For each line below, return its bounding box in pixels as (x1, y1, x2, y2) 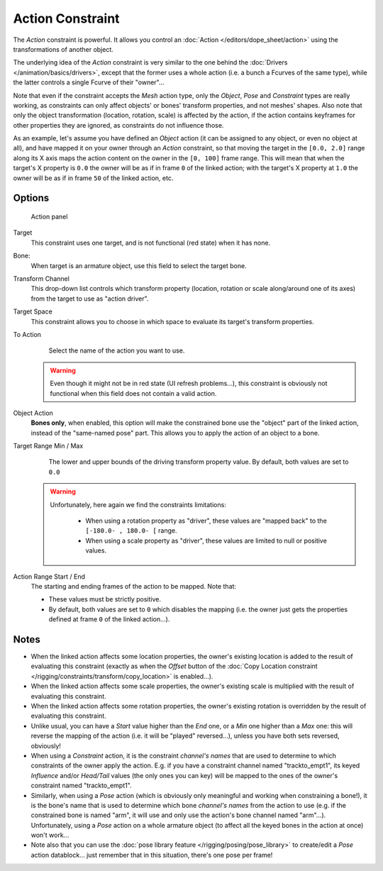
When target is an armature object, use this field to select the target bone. (30, 261, 248, 270)
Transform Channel (13, 274, 70, 283)
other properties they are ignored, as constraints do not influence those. (13, 121, 224, 129)
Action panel (30, 213, 68, 221)
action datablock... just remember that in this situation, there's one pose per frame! (30, 850, 273, 859)
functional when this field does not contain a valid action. (50, 389, 217, 397)
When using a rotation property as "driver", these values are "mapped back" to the (85, 516, 328, 525)
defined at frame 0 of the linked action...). (48, 615, 170, 623)
